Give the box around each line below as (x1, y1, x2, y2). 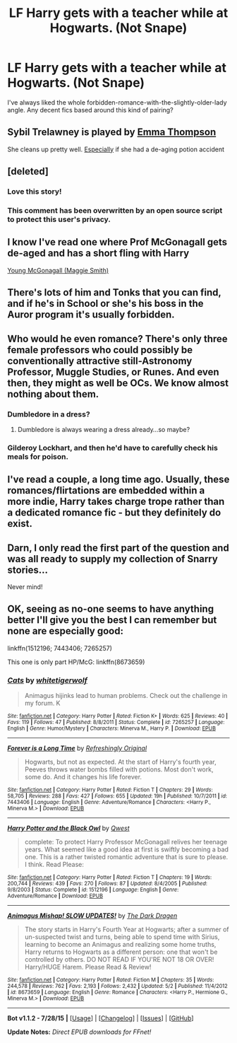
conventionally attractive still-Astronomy (7, 355, 193, 367)
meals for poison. (7, 451, 69, 461)
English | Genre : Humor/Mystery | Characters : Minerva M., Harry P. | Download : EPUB (7, 725, 217, 733)
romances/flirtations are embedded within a (7, 484, 205, 496)
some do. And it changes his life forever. (24, 773, 142, 781)
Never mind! (7, 583, 43, 591)
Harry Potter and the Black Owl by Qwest (7, 824, 130, 832)
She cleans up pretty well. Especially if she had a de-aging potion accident (7, 145, 224, 153)
